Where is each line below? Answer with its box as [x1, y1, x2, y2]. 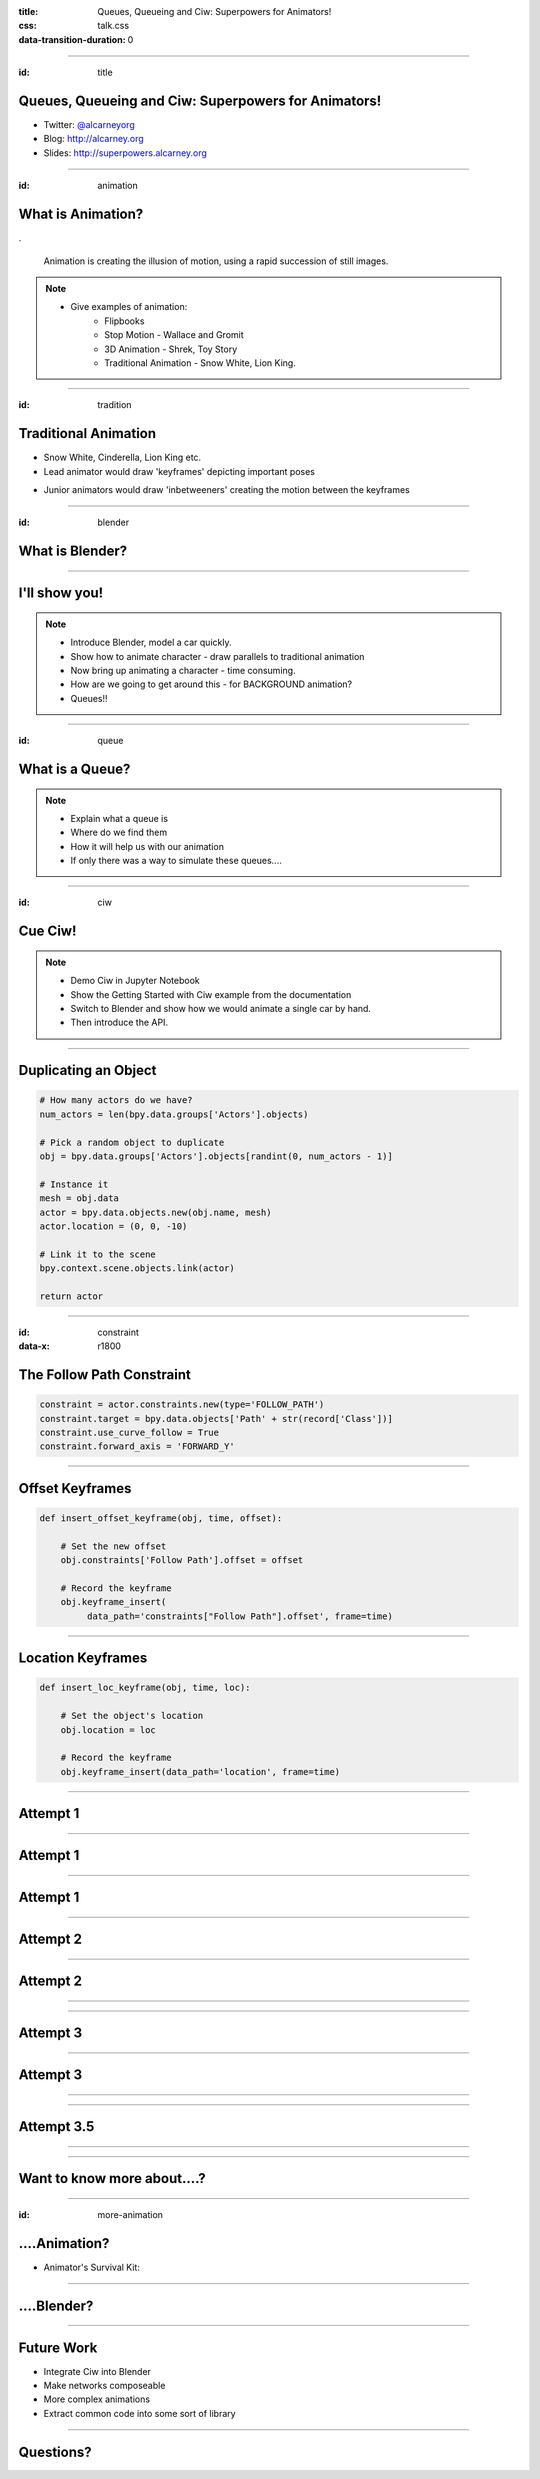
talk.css [97, 20, 130, 32]
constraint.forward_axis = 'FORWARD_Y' [39, 1441, 235, 1452]
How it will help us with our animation [70, 840, 225, 852]
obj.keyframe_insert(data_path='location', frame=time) [60, 1766, 341, 1777]
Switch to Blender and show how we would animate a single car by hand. [70, 1003, 372, 1015]
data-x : [18, 1340, 50, 1352]
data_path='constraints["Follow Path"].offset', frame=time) [86, 1610, 394, 1622]
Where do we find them [70, 826, 168, 839]
